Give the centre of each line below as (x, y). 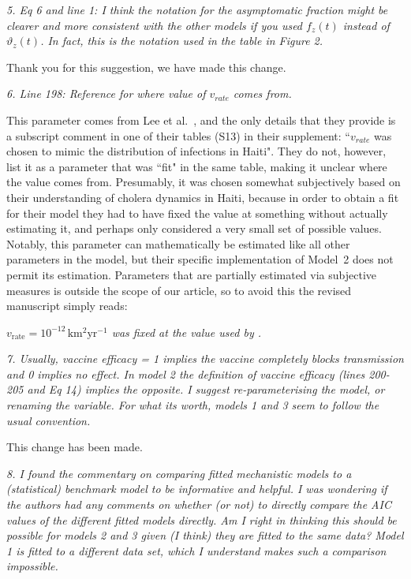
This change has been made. (75, 447)
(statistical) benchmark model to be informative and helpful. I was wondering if (197, 489)
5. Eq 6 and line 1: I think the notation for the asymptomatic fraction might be (197, 9)
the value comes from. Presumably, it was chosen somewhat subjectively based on (204, 182)
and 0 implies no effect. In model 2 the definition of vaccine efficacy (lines (186, 374)
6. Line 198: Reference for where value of (106, 93)
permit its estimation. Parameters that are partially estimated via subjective (191, 274)
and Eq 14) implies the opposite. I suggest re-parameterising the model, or (206, 389)
